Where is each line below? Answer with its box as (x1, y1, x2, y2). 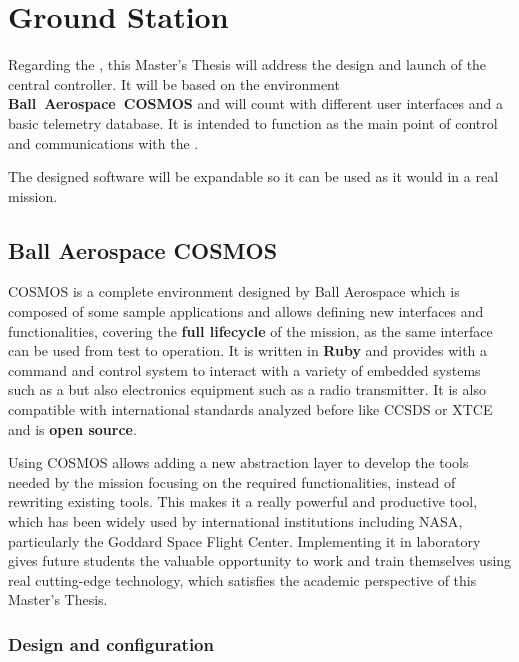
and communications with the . (8, 132, 199, 153)
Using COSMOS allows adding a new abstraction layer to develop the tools (8, 452, 469, 473)
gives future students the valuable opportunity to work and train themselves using (8, 550, 512, 571)
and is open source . (8, 418, 137, 439)
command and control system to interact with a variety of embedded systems (8, 359, 481, 380)
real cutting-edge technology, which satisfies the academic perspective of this (8, 569, 477, 590)
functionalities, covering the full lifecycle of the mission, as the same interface (8, 320, 493, 341)
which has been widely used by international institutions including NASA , (8, 511, 463, 532)
